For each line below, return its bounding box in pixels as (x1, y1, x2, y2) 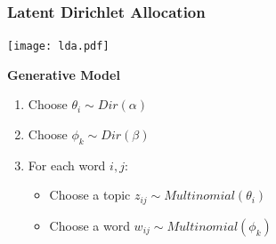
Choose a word (49, 216, 130, 234)
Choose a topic (49, 185, 131, 204)
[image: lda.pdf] (7, 40, 110, 53)
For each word (28, 155, 106, 174)
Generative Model (7, 65, 120, 83)
